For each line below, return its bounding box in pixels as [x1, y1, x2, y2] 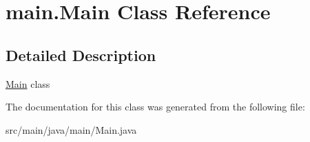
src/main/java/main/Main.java [6, 122, 137, 137]
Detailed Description [6, 44, 156, 65]
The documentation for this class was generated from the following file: [6, 99, 305, 114]
